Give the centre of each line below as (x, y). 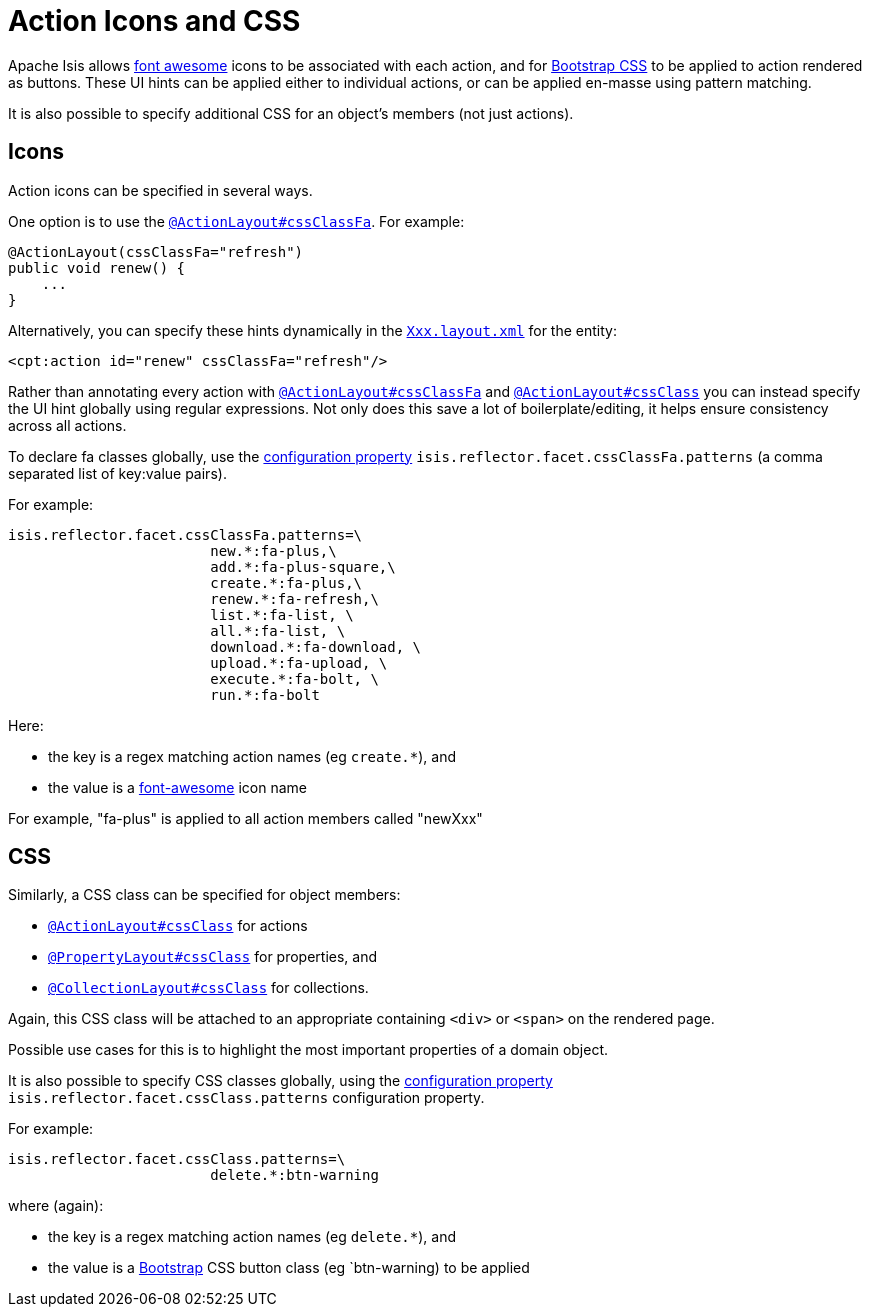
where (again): (56, 1206)
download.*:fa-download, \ (316, 646)
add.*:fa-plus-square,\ (303, 566)
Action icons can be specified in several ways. (160, 190)
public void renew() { (97, 267)
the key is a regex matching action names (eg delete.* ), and (252, 1237)
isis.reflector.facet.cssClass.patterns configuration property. (246, 1098)
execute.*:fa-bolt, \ (294, 678)
